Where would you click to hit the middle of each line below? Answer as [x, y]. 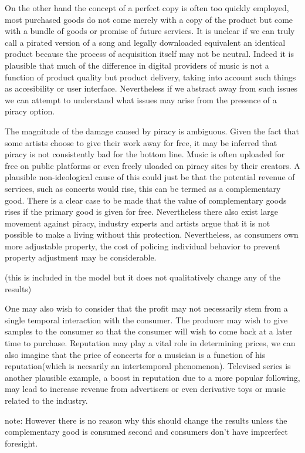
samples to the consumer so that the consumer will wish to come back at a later [149, 331]
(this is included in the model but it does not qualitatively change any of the [143, 277]
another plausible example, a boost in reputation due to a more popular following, [152, 377]
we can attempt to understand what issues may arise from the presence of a [141, 99]
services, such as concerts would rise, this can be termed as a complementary [143, 188]
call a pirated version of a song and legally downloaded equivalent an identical [145, 42]
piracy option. [30, 111]
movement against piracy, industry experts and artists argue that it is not [138, 223]
